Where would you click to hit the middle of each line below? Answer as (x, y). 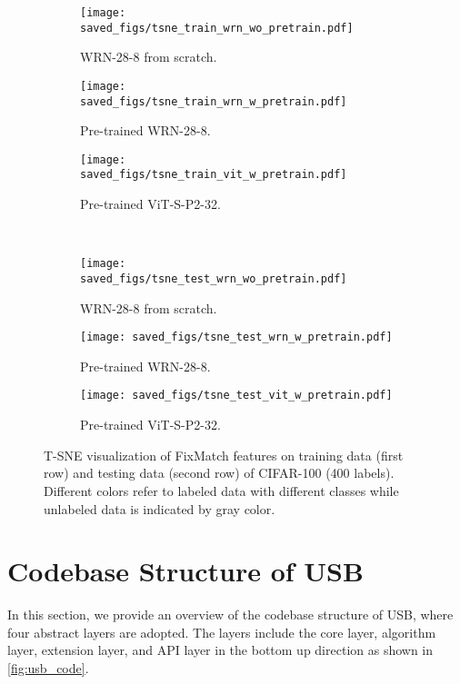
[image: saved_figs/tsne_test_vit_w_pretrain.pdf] (236, 396)
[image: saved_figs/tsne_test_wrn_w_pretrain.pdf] (236, 337)
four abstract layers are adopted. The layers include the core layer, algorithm (222, 632)
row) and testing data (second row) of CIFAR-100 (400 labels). (219, 473)
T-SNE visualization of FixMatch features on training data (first (224, 455)
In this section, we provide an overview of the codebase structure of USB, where (230, 615)
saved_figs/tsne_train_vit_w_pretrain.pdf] (214, 175)
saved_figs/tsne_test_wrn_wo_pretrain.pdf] (214, 278)
